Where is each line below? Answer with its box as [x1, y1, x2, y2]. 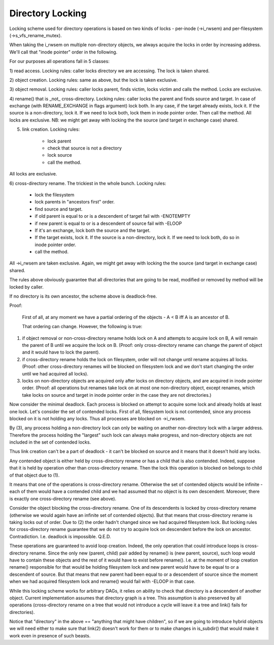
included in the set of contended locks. [9, 439, 91, 445]
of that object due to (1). [9, 472, 60, 478]
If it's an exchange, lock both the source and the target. [35, 227, 151, 233]
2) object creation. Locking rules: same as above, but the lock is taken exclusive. [9, 77, 178, 83]
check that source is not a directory [47, 145, 122, 151]
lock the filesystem [35, 191, 75, 198]
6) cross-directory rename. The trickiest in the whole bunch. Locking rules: [9, 180, 166, 186]
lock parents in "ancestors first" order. [35, 199, 115, 205]
